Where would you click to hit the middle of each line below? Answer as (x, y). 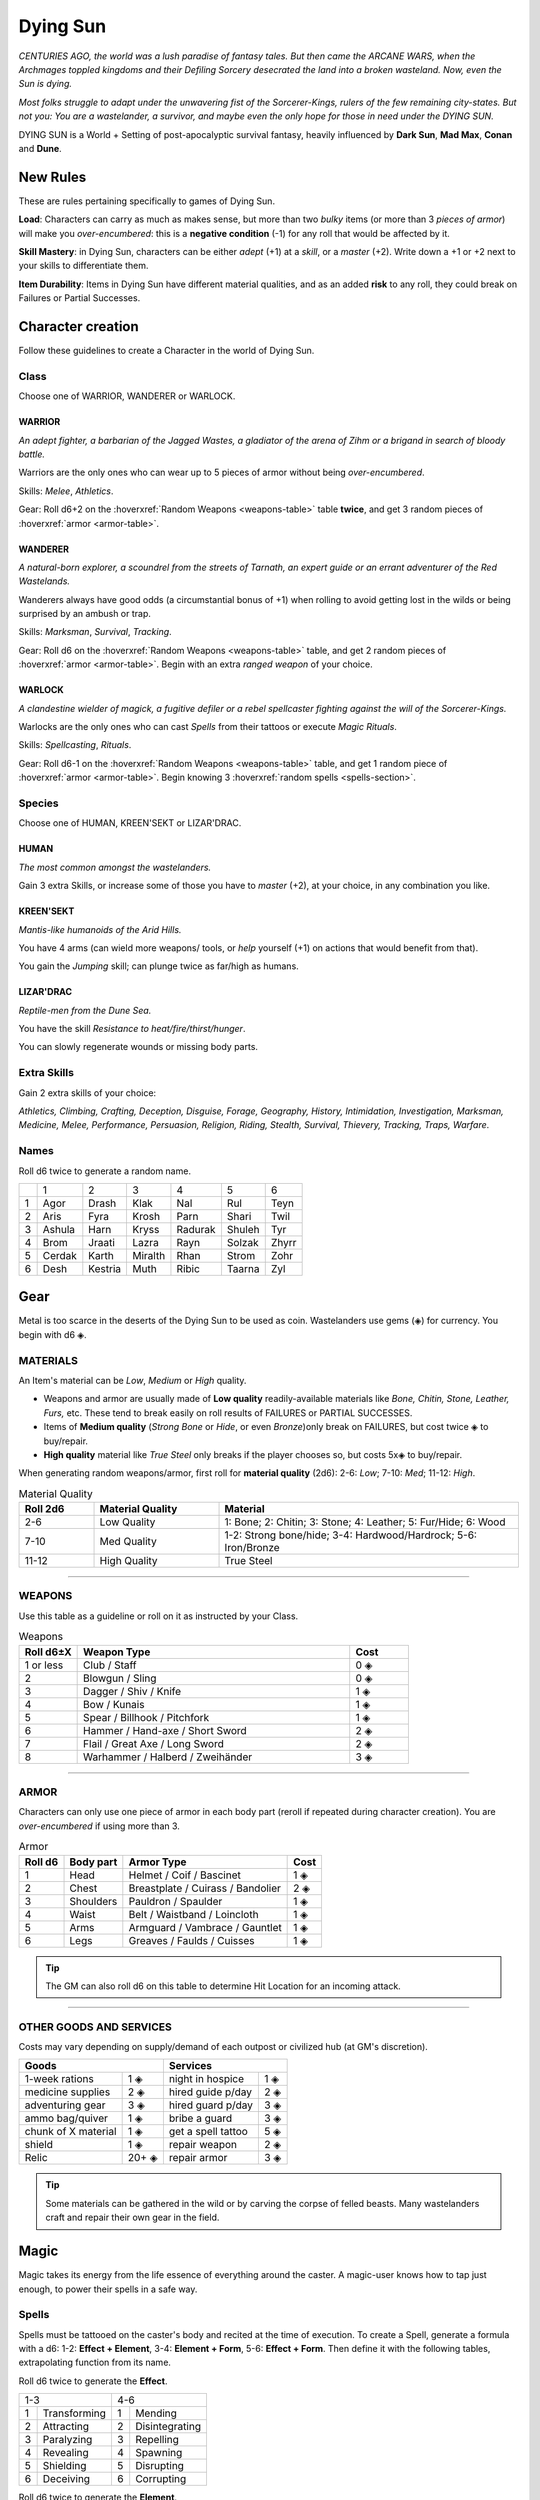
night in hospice (206, 2079)
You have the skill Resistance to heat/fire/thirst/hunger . (132, 1029)
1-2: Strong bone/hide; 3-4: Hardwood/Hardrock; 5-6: (350, 1535)
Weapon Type (117, 1652)
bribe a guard (200, 2118)
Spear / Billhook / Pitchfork (146, 1717)
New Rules (52, 176)
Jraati (101, 1242)
